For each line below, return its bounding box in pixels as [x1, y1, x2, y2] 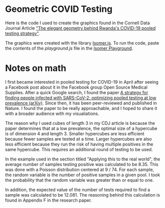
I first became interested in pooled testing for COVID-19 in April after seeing [5, 79, 159, 85]
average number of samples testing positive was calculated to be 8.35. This [5, 161, 159, 167]
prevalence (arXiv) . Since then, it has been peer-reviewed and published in [5, 100, 157, 106]
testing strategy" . [5, 30, 40, 36]
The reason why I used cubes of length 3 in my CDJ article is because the [5, 120, 155, 126]
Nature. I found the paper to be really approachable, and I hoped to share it [5, 105, 158, 111]
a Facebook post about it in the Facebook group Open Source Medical [5, 84, 148, 90]
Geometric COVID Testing [5, 3, 113, 15]
